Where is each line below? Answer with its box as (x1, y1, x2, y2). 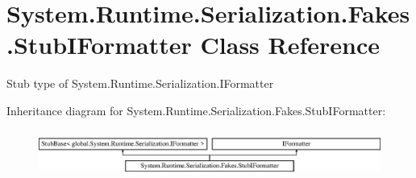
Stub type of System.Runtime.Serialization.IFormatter (6, 75, 274, 92)
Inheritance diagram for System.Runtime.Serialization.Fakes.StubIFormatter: (6, 101, 386, 118)
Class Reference (200, 28, 381, 61)
